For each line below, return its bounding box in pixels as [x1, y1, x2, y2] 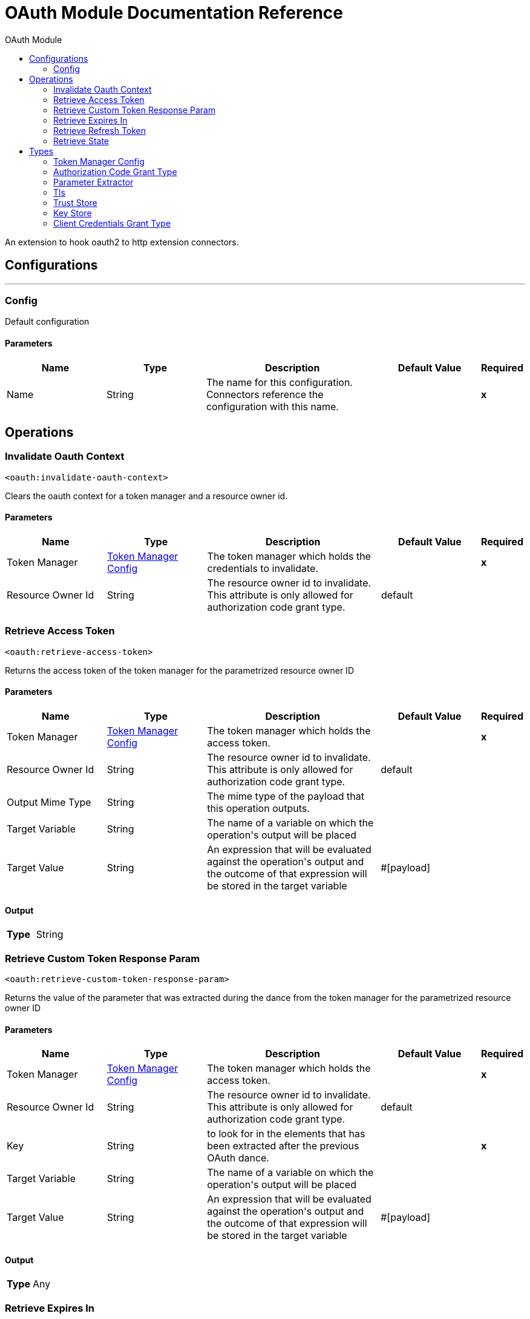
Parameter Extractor [53, 176, 134, 187]
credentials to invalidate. [207, 562, 319, 574]
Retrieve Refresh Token [53, 125, 146, 136]
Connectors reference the [206, 388, 324, 400]
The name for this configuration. [206, 376, 353, 388]
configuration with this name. [206, 400, 339, 413]
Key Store [53, 207, 92, 218]
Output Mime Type [7, 796, 91, 808]
